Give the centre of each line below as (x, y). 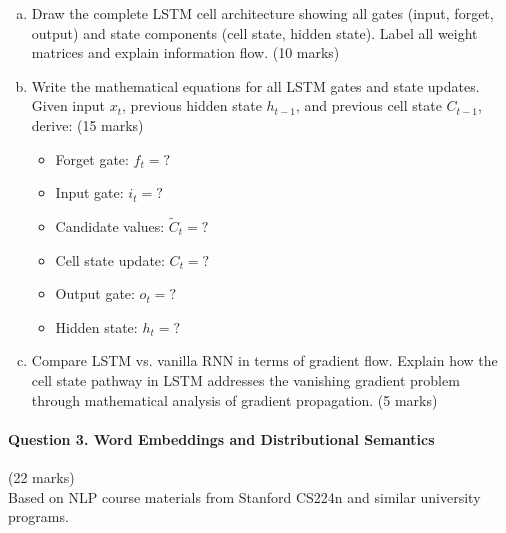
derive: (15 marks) (87, 124)
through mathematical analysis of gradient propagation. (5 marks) (234, 399)
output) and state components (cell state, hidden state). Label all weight (254, 32)
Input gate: (89, 192)
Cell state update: (110, 259)
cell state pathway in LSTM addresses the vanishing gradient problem (245, 379)
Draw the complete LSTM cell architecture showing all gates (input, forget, (262, 13)
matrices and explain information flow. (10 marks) (185, 52)
